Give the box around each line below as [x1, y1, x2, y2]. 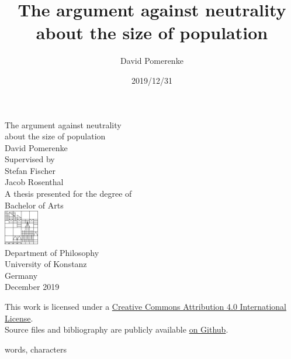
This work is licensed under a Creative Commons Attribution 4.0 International [5, 300, 286, 312]
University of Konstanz [5, 258, 87, 270]
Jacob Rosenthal [5, 176, 64, 188]
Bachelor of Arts [5, 199, 64, 211]
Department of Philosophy [5, 246, 99, 258]
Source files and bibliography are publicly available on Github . [5, 323, 228, 336]
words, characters [5, 343, 67, 355]
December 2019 [5, 281, 60, 293]
